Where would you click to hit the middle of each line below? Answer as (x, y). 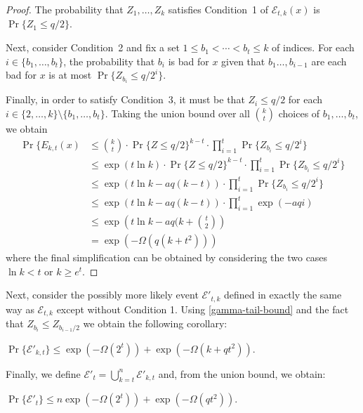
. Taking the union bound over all (177, 113)
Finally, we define (43, 373)
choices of (299, 113)
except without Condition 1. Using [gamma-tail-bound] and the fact (203, 309)
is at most (70, 75)
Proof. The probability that (65, 9)
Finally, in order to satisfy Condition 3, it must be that (125, 99)
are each (329, 61)
